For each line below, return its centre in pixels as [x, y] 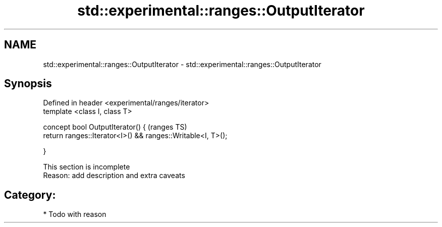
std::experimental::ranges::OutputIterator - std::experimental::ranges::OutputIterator [182, 64]
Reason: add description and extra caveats [114, 176]
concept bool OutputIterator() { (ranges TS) [115, 127]
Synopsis [28, 84]
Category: [30, 195]
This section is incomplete [87, 167]
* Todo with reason [75, 214]
